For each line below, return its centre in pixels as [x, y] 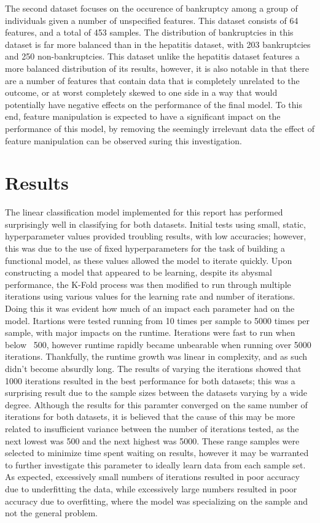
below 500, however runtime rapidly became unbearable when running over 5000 [158, 344]
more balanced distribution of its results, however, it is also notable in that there [157, 68]
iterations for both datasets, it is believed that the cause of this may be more [150, 416]
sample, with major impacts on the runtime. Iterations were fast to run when [150, 332]
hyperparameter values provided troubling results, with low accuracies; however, [156, 236]
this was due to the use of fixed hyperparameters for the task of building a [145, 248]
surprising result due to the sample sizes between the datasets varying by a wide [156, 393]
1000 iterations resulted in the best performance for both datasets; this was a [150, 380]
